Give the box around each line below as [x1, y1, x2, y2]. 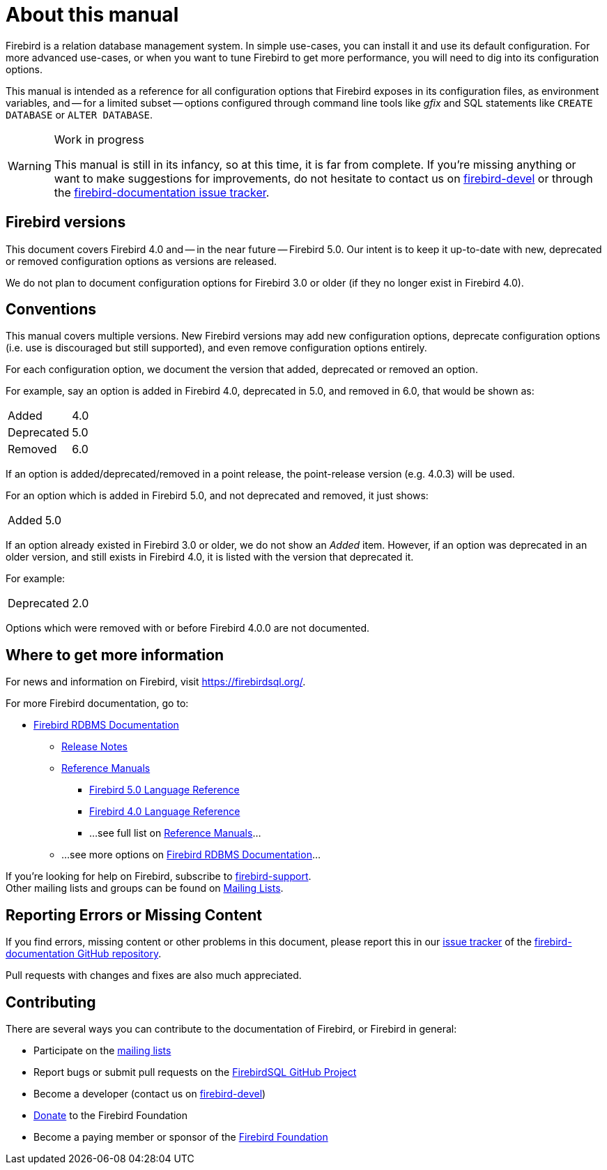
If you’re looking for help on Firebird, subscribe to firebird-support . [6, 870, 312, 883]
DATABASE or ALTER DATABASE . [6, 108, 153, 121]
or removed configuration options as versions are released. [6, 254, 277, 267]
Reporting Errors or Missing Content [6, 906, 262, 924]
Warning [8, 158, 52, 173]
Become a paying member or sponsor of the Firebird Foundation [33, 1130, 328, 1143]
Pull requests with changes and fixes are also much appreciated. [6, 969, 302, 982]
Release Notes [61, 740, 128, 753]
